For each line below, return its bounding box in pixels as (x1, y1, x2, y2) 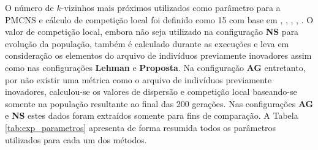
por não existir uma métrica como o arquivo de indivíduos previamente (5, 73, 272, 86)
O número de (5, 1, 54, 13)
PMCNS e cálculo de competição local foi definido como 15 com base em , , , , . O (5, 13, 314, 26)
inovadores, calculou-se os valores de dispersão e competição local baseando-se (5, 85, 297, 98)
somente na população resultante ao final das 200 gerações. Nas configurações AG (5, 97, 314, 110)
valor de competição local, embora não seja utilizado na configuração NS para (5, 25, 299, 38)
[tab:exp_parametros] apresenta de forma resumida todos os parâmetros (5, 121, 276, 133)
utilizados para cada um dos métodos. (5, 133, 147, 146)
